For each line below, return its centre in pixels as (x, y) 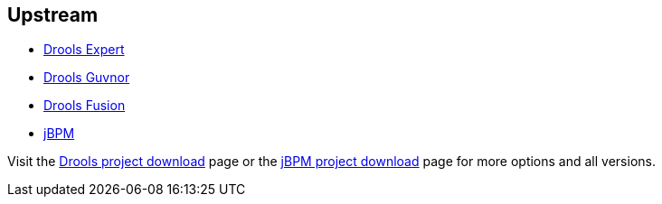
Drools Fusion (85, 106)
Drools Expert (84, 50)
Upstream (53, 15)
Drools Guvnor (87, 78)
